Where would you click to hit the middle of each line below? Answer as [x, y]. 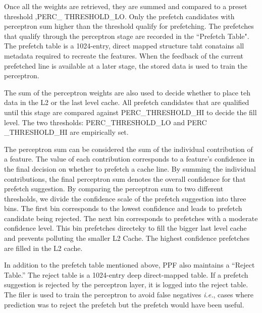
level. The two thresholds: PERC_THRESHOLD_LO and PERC [106, 122]
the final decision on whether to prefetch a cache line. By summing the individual [130, 168]
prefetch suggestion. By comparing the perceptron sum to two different [114, 189]
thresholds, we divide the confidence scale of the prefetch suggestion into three [125, 198]
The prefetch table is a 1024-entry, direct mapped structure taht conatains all [124, 46]
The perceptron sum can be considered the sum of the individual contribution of [128, 149]
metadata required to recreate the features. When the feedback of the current [124, 55]
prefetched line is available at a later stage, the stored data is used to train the [126, 65]
